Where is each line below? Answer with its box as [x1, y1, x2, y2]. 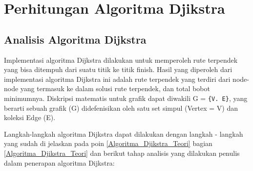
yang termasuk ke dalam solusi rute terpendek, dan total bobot [20, 83, 210, 94]
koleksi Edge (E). [4, 112, 56, 122]
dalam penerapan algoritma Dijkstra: [4, 157, 115, 168]
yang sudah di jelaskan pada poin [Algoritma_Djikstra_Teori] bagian [4, 138, 212, 148]
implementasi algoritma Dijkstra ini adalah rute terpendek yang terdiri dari [4, 73, 231, 84]
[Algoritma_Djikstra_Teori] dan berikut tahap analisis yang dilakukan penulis [4, 147, 240, 158]
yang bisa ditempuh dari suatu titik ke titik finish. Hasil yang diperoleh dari [4, 64, 232, 74]
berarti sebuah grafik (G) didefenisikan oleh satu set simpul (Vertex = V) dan [4, 102, 238, 113]
